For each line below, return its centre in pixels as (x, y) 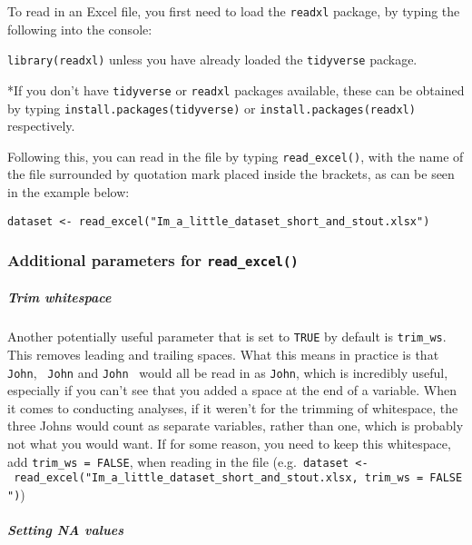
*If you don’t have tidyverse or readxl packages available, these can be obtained (236, 89)
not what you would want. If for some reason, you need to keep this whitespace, (229, 443)
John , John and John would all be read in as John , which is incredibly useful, (228, 372)
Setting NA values (65, 530)
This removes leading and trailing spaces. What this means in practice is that (223, 354)
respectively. (41, 126)
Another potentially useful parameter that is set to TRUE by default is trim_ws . (227, 337)
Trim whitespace (59, 297)
